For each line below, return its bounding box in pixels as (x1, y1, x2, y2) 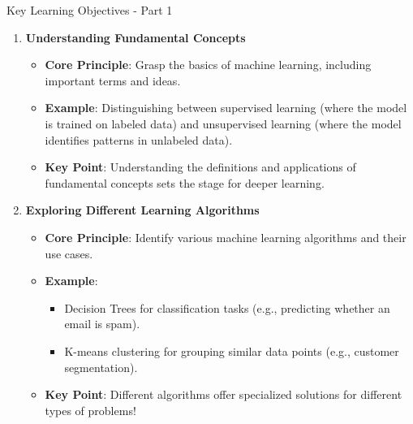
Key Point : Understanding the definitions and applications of (45, 158, 356, 175)
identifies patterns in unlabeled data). (45, 131, 233, 148)
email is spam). (64, 315, 140, 332)
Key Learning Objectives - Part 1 (6, 2, 173, 18)
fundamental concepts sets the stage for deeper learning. (45, 174, 325, 191)
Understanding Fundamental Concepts (25, 28, 246, 45)
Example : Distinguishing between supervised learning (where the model (45, 99, 407, 116)
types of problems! (45, 401, 136, 418)
